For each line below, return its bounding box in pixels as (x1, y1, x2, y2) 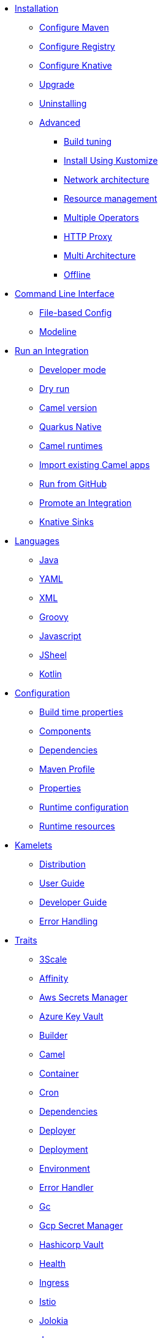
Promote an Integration (39, 498, 132, 508)
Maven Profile (39, 764, 95, 774)
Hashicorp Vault (39, 1239, 104, 1250)
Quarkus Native (39, 421, 102, 432)
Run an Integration (15, 345, 89, 356)
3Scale (39, 954, 67, 964)
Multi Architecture (64, 250, 136, 261)
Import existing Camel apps (39, 459, 150, 470)
